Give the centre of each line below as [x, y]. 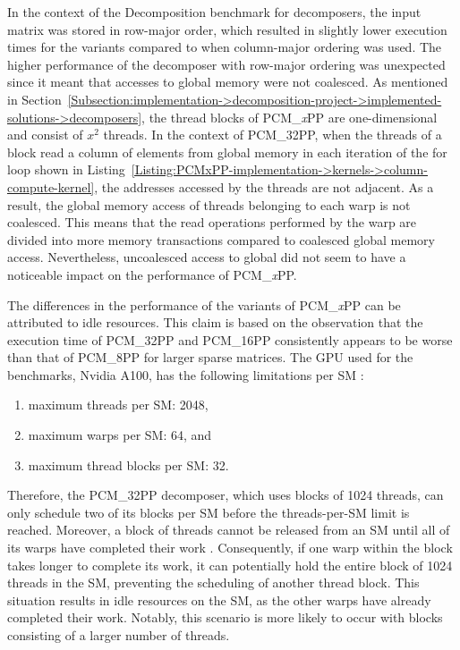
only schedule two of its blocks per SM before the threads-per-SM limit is [209, 512]
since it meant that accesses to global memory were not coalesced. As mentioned [228, 82]
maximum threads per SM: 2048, [118, 405]
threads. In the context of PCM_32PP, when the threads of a [273, 135]
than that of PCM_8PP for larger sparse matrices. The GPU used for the [210, 357]
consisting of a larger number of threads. [119, 635]
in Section [34, 99]
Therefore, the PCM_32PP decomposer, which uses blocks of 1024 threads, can [226, 495]
